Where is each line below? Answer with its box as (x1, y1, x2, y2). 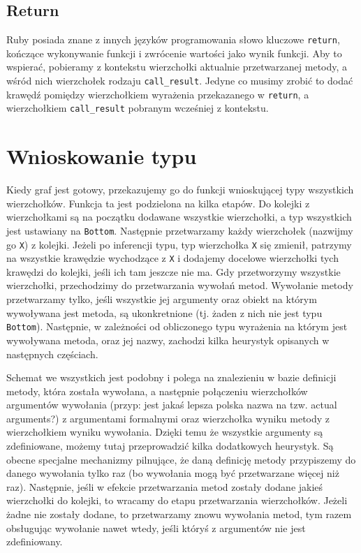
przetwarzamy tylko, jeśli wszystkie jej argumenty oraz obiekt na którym (6, 292, 317, 307)
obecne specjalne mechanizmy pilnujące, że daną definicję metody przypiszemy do (6, 452, 356, 466)
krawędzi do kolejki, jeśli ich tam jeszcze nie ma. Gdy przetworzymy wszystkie (6, 264, 341, 279)
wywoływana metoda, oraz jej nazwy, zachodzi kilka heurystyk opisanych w (6, 332, 330, 347)
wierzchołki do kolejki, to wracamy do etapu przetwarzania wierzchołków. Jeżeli (6, 493, 348, 508)
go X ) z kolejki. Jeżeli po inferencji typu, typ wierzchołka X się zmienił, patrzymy (6, 237, 352, 251)
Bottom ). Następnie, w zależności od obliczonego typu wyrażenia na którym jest (6, 319, 348, 334)
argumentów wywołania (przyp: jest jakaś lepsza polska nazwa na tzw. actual (6, 397, 337, 412)
